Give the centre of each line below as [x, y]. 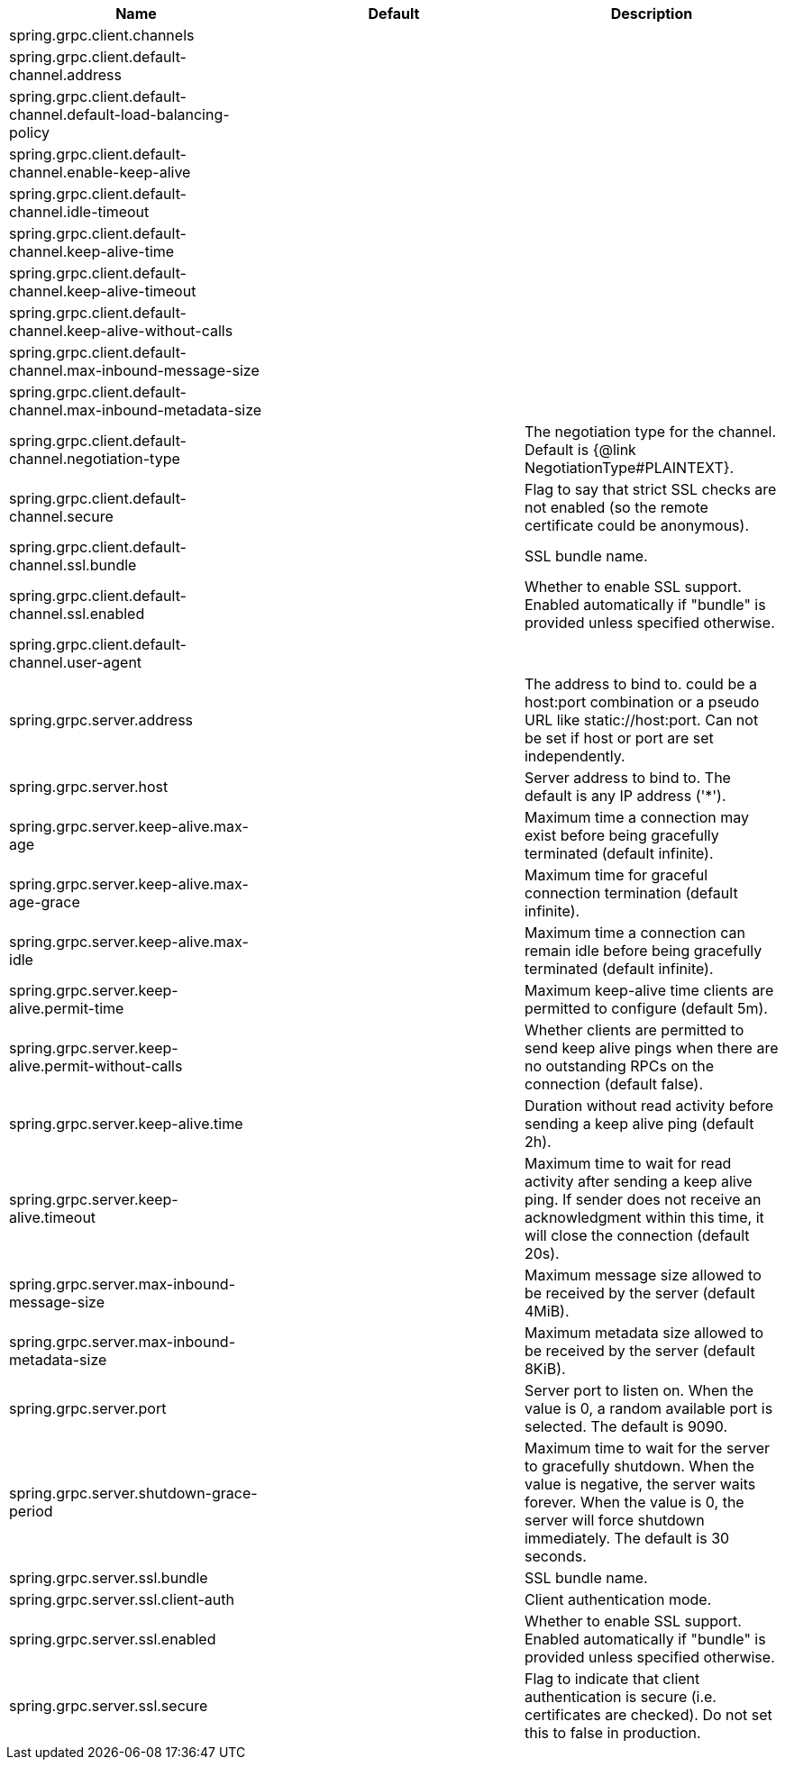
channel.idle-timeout [79, 212]
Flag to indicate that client [612, 1679]
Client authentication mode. [618, 1599]
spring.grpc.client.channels [102, 35]
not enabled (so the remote [616, 507]
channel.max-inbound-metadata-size [136, 410]
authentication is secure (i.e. [620, 1697]
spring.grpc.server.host [89, 787]
